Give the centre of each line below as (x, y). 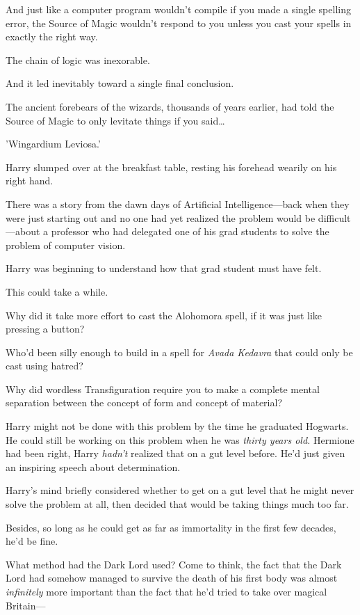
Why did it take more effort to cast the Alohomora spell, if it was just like (164, 315)
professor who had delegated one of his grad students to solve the (190, 231)
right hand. (30, 181)
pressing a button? (45, 329)
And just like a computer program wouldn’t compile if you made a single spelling (178, 9)
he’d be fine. (32, 541)
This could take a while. (57, 291)
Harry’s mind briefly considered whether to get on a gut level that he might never (180, 490)
